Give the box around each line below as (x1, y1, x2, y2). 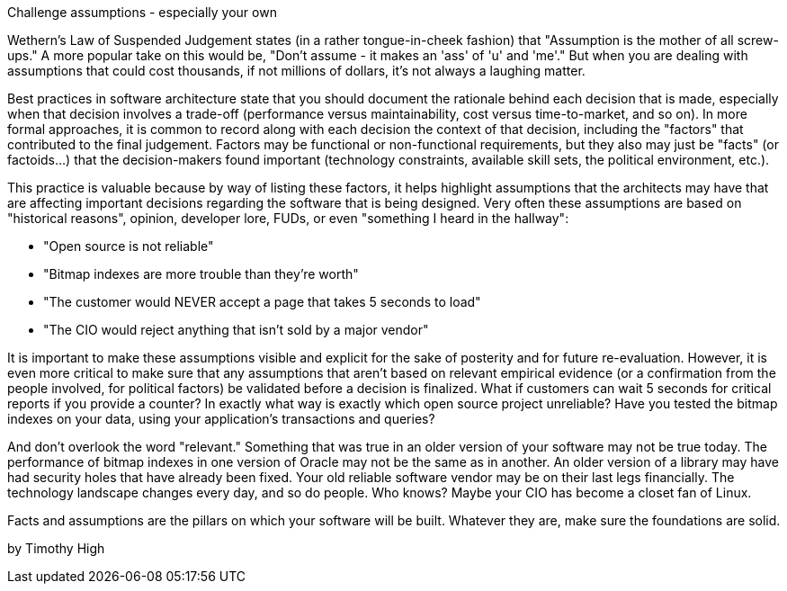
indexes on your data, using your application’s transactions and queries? (7, 411, 435, 426)
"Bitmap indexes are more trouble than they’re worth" (43, 266, 359, 282)
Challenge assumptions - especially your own (7, 4, 277, 20)
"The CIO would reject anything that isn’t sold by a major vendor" (43, 322, 429, 337)
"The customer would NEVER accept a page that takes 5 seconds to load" (43, 294, 481, 309)
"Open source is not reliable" (43, 238, 214, 254)
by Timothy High (7, 541, 105, 556)
